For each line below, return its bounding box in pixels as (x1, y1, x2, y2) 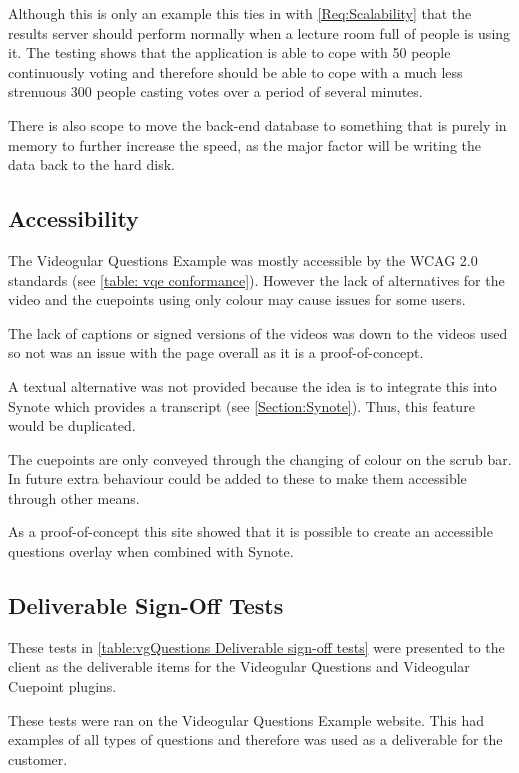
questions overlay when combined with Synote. (8, 541, 294, 562)
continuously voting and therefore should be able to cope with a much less (8, 61, 463, 82)
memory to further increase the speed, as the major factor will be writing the (8, 134, 481, 155)
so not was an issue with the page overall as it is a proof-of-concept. (8, 342, 424, 363)
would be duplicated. (8, 415, 136, 436)
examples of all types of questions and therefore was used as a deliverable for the (8, 729, 503, 750)
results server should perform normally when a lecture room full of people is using (8, 22, 511, 43)
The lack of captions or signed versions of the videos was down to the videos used (8, 322, 508, 343)
